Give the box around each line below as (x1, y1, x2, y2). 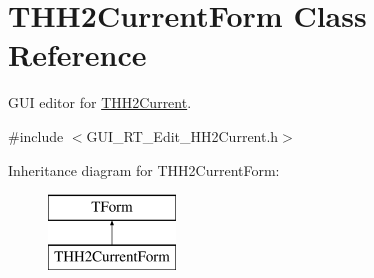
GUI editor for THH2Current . (8, 92, 192, 113)
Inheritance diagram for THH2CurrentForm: (8, 159, 280, 180)
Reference (8, 34, 147, 75)
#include (8, 125, 64, 146)
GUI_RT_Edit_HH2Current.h (86, 125, 279, 146)
